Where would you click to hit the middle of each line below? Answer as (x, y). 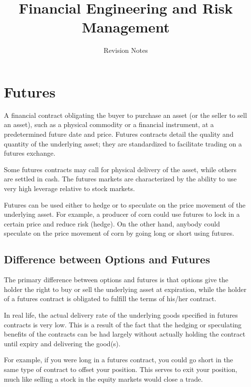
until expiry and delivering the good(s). (62, 343)
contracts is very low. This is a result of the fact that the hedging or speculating (123, 324)
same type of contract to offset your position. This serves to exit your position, (121, 369)
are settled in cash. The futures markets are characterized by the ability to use (120, 179)
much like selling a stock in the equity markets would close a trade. (103, 379)
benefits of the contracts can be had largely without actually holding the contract (125, 334)
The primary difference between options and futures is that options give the (116, 280)
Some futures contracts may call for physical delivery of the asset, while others (120, 169)
